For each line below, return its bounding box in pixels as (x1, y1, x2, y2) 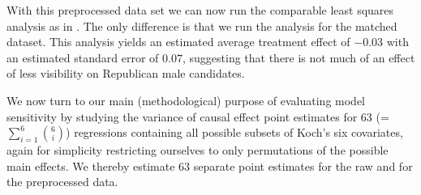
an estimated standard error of (6, 49, 159, 66)
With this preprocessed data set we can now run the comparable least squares (6, 2, 394, 18)
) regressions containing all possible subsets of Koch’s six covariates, (66, 124, 403, 141)
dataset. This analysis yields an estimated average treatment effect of (6, 33, 350, 50)
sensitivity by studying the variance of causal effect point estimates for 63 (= (6, 108, 389, 125)
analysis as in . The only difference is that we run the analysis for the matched (6, 17, 397, 34)
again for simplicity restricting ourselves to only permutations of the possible (6, 142, 389, 159)
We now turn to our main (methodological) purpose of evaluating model (6, 91, 366, 108)
